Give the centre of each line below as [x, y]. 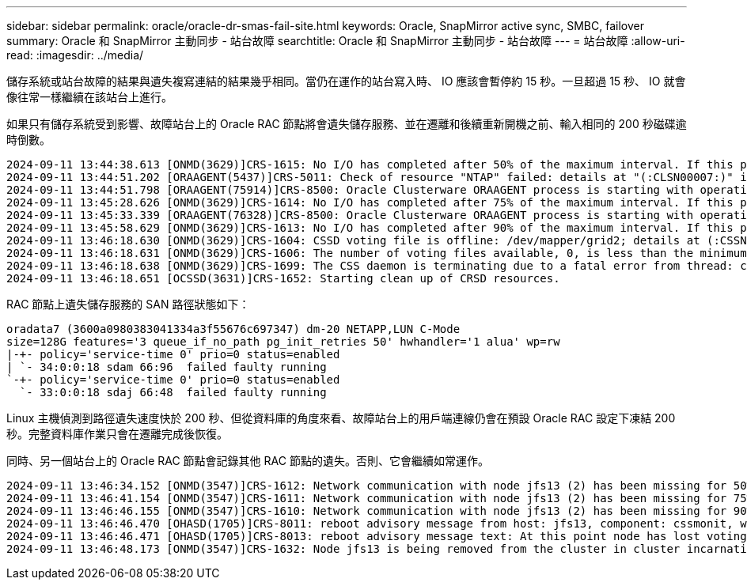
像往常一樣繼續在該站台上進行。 [89, 97]
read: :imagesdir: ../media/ [75, 55]
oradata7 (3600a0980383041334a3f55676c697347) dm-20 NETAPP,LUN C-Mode [233, 329]
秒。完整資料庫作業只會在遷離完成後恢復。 [117, 434]
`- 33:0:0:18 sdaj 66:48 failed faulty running [173, 392]
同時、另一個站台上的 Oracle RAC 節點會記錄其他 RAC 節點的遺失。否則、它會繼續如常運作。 [248, 461]
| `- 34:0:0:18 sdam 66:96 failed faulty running [167, 367]
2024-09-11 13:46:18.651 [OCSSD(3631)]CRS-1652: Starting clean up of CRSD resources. [283, 278]
